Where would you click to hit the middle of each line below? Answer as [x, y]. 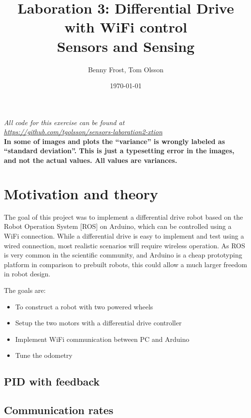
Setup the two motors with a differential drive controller [98, 323]
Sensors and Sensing [126, 46]
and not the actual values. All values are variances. [91, 160]
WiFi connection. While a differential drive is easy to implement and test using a [124, 235]
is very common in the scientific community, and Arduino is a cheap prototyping [123, 255]
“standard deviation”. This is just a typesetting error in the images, [119, 151]
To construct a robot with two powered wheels [84, 306]
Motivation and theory [81, 193]
